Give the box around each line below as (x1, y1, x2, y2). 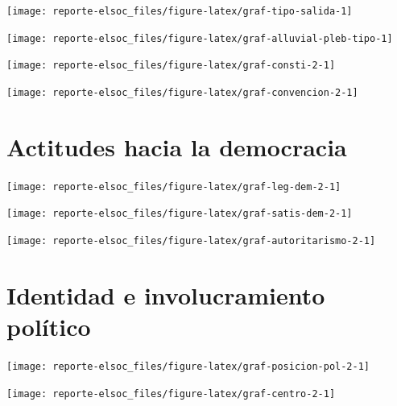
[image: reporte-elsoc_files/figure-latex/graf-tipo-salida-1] (6, 6, 353, 17)
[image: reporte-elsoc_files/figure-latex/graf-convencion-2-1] (6, 86, 358, 98)
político (6, 310, 91, 343)
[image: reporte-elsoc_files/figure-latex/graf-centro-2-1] (6, 387, 336, 400)
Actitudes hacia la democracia (6, 130, 347, 163)
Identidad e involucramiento (6, 278, 325, 311)
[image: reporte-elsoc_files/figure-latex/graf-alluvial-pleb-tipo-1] (6, 32, 393, 44)
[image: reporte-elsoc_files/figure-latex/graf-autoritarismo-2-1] (6, 235, 376, 247)
